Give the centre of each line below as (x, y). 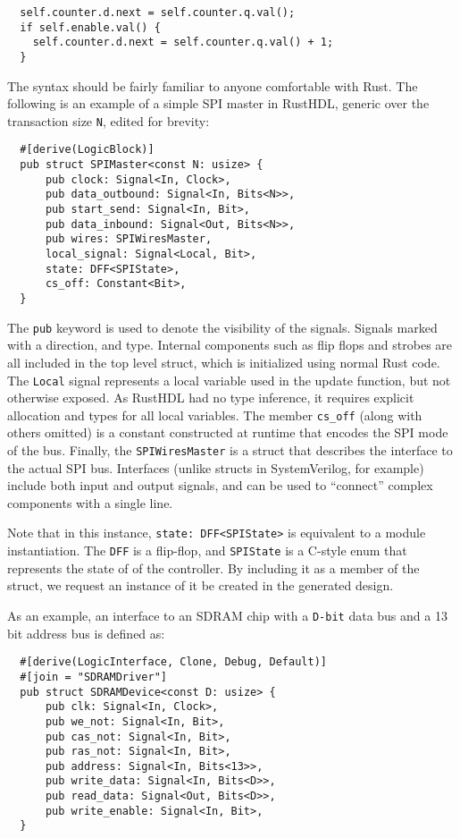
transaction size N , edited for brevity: (109, 120)
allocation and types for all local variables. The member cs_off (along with (215, 415)
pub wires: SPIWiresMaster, (129, 239)
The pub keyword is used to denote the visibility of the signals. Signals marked (222, 327)
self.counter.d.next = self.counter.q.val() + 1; (183, 42)
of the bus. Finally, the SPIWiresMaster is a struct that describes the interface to (230, 450)
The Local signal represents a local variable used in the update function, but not (229, 380)
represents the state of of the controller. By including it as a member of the (213, 567)
